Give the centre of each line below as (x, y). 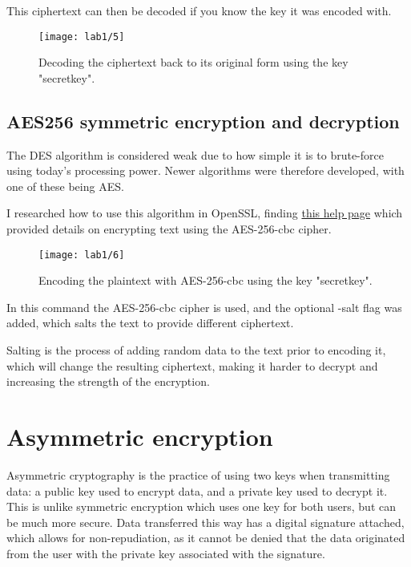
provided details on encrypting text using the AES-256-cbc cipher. (169, 229)
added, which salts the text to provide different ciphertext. (150, 323)
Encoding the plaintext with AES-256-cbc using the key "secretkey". (205, 280)
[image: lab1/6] (82, 255)
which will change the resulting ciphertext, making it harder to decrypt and (192, 365)
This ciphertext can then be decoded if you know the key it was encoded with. (199, 10)
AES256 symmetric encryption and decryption (203, 121)
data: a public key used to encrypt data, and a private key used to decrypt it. (197, 490)
